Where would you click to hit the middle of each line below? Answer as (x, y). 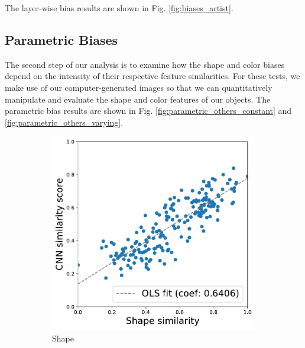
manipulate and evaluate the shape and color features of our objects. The (138, 99)
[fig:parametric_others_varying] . (64, 122)
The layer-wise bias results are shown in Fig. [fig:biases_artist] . (119, 8)
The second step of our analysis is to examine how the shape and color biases (145, 64)
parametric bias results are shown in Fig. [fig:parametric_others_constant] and (148, 111)
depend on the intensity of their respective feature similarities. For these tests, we (152, 76)
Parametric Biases (61, 39)
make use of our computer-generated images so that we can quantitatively (139, 87)
